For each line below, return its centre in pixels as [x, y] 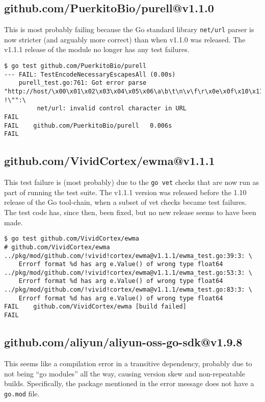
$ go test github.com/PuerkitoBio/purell [75, 66]
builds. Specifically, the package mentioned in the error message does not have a [129, 383]
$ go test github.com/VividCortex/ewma [72, 239]
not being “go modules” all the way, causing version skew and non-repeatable [125, 373]
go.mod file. [22, 393]
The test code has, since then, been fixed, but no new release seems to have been [130, 212]
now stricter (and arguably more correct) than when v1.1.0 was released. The [125, 39]
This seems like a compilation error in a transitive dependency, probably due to [128, 363]
